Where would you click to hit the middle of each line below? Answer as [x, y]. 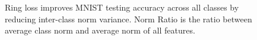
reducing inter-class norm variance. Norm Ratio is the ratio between [128, 19]
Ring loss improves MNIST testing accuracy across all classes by [122, 7]
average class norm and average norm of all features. [100, 30]
